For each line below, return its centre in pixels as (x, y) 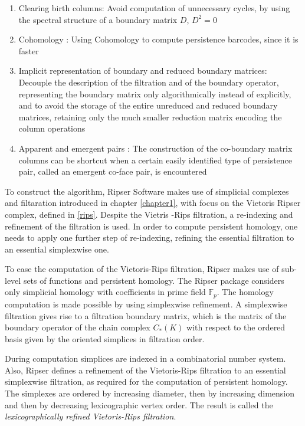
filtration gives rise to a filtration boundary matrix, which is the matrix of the (146, 315)
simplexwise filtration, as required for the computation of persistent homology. (146, 381)
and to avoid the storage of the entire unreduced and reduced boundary (148, 105)
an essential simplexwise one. (57, 249)
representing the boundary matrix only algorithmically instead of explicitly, (155, 94)
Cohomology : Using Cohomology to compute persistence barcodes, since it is (158, 39)
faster (29, 50)
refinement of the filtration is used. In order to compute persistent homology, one (151, 226)
